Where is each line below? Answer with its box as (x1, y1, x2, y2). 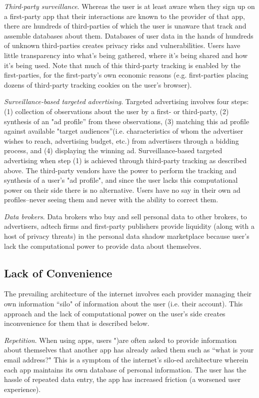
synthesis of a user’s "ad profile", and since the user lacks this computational (4, 175, 238, 185)
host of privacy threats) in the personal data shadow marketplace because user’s (4, 231, 249, 241)
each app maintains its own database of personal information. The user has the (4, 364, 246, 374)
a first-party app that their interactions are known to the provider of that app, (4, 11, 245, 21)
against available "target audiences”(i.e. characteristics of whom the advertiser (4, 126, 243, 136)
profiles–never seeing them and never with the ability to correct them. (4, 194, 218, 205)
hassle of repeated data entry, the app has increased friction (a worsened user (4, 374, 241, 384)
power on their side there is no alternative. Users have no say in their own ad (4, 184, 240, 195)
